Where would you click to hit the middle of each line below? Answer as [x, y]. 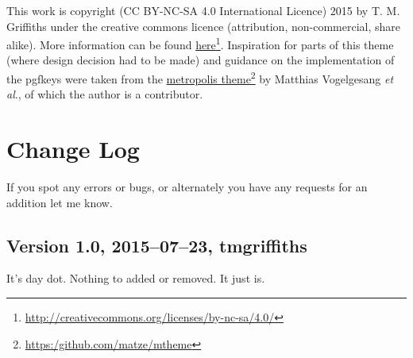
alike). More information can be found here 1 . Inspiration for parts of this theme [200, 43]
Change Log [73, 149]
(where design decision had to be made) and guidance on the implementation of [201, 60]
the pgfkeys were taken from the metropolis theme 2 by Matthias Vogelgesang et [200, 77]
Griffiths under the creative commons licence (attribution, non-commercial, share [203, 26]
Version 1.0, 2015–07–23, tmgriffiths [157, 245]
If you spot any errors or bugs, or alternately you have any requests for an [187, 187]
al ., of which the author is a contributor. [105, 94]
